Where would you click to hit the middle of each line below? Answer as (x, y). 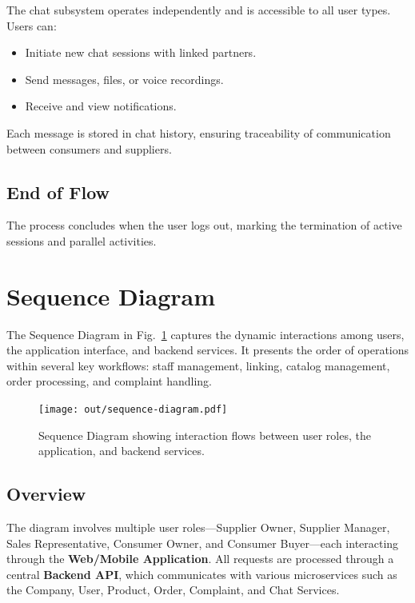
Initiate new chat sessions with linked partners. (141, 52)
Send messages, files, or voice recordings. (124, 79)
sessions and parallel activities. (82, 240)
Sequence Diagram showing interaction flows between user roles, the (205, 435)
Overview (46, 494)
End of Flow (58, 192)
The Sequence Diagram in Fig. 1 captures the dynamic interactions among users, (206, 334)
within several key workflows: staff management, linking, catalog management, (198, 365)
